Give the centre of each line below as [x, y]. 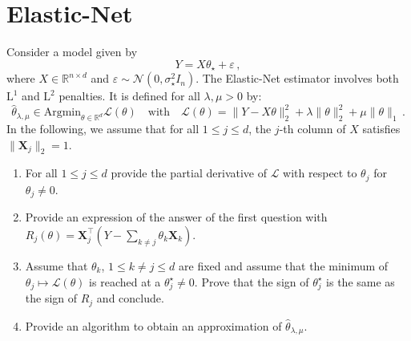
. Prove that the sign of [252, 281]
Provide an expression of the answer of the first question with [176, 217]
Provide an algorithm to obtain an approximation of [153, 325]
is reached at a [125, 281]
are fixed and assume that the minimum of [284, 265]
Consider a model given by [72, 52]
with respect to [320, 173]
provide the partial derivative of [189, 173]
